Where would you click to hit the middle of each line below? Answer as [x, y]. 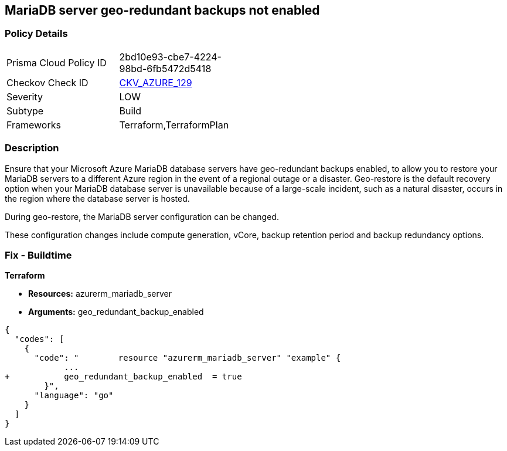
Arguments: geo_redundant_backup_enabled [116, 312]
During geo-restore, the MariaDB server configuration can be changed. [142, 216]
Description [32, 148]
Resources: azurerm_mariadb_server [100, 294]
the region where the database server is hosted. [97, 198]
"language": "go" [74, 396]
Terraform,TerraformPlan [174, 125]
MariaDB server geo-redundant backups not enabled [162, 10]
